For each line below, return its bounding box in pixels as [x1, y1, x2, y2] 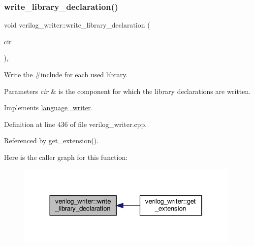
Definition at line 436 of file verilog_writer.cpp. [4, 119, 147, 129]
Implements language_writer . [4, 102, 93, 113]
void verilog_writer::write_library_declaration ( [4, 20, 150, 30]
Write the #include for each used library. [4, 69, 128, 79]
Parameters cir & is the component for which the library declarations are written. [4, 86, 251, 96]
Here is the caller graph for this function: [4, 152, 128, 162]
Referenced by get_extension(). [4, 135, 99, 146]
